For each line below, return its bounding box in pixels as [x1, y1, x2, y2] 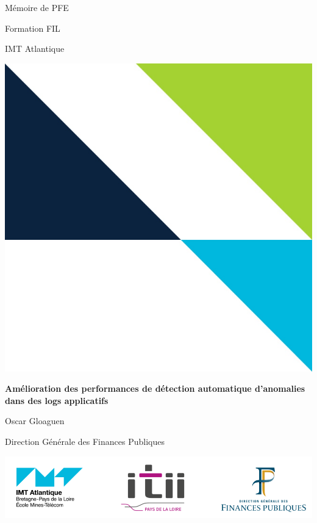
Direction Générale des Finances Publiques [5, 435, 165, 447]
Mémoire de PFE [5, 1, 69, 13]
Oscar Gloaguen [5, 414, 65, 427]
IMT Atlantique [5, 42, 65, 55]
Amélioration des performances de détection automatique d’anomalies [5, 382, 305, 395]
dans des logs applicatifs [5, 394, 109, 406]
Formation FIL [5, 21, 60, 34]
